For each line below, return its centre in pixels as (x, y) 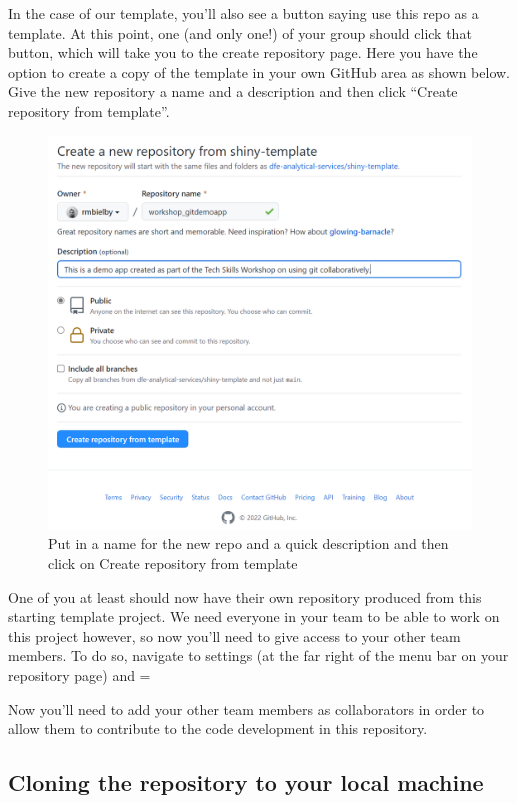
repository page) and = (79, 674)
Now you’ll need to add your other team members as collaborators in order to (246, 708)
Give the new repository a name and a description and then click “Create (233, 91)
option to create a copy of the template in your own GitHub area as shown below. (259, 71)
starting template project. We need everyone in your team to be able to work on (254, 616)
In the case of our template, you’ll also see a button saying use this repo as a (243, 13)
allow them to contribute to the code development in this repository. (218, 728)
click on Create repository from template (173, 562)
